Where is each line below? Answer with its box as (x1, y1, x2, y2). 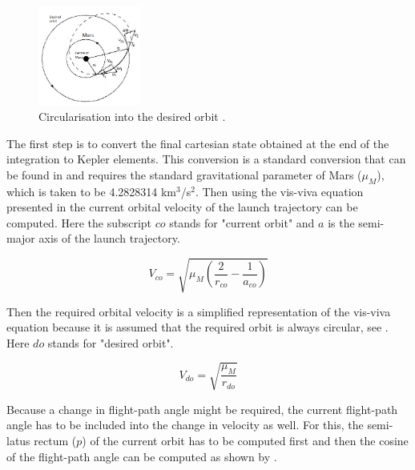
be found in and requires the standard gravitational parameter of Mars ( (6, 166, 362, 183)
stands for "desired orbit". (47, 334, 174, 351)
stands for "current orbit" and (169, 214, 315, 231)
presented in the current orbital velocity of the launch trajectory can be (6, 199, 358, 215)
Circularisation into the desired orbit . (38, 108, 226, 125)
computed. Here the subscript (6, 214, 152, 231)
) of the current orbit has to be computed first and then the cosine (82, 432, 409, 449)
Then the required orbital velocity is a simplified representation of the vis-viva (6, 303, 391, 319)
